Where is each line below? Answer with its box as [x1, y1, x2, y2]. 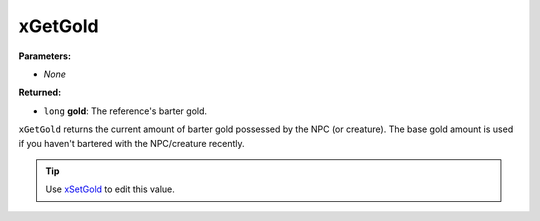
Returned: [18, 86, 62, 99]
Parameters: [18, 50, 72, 62]
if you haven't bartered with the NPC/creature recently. [18, 137, 245, 149]
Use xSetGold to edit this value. [45, 183, 175, 195]
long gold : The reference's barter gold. [43, 105, 208, 117]
